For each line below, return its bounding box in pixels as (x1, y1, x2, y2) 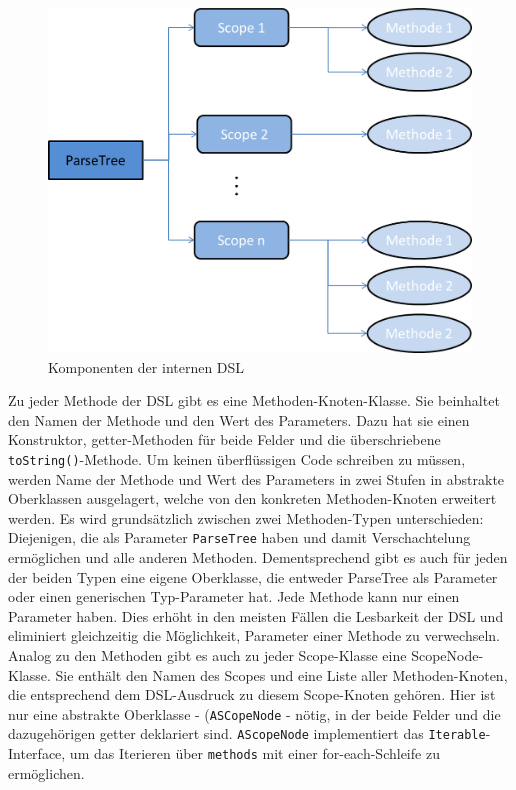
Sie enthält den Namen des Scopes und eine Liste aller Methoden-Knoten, (55, 664, 508, 685)
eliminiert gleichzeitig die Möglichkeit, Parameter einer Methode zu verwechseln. (8, 625, 500, 646)
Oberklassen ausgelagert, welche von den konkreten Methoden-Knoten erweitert (8, 488, 497, 509)
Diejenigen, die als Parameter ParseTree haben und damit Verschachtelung (8, 527, 471, 548)
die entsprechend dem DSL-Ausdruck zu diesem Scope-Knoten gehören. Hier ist (8, 684, 496, 705)
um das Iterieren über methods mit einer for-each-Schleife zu (69, 743, 440, 764)
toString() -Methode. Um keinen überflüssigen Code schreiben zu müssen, (8, 448, 466, 469)
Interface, (8, 743, 66, 764)
